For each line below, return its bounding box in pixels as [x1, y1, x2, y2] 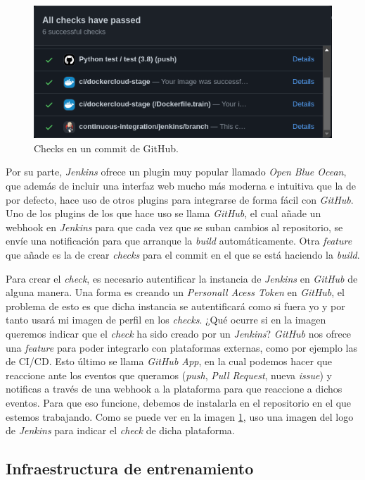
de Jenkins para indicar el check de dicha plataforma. [6, 423, 235, 438]
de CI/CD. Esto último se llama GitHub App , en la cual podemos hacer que [6, 354, 333, 369]
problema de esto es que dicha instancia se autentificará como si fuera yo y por [6, 298, 345, 313]
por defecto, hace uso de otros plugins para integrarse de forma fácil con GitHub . [6, 192, 354, 207]
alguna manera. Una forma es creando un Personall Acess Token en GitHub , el [6, 285, 345, 300]
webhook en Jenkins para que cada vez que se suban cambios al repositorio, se [6, 219, 343, 234]
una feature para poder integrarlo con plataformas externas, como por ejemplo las [6, 340, 358, 355]
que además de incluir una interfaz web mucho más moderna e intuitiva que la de [6, 178, 357, 193]
